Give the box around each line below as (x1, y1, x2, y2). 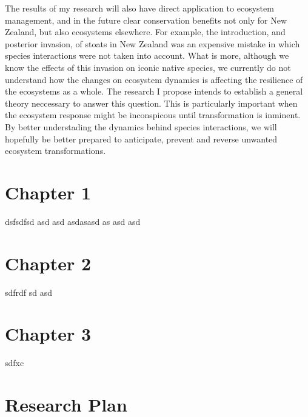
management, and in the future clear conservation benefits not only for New (5, 13, 287, 26)
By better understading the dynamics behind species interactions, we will (5, 120, 277, 133)
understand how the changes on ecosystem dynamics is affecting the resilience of (5, 73, 303, 85)
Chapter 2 (5, 250, 92, 275)
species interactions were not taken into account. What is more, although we (5, 49, 289, 62)
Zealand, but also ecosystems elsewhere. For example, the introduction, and (5, 25, 286, 38)
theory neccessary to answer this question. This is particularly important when (5, 96, 298, 109)
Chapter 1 (5, 179, 92, 204)
